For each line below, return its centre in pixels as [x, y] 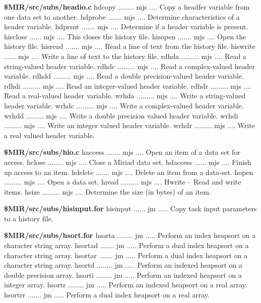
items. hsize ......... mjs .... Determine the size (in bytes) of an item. [108, 191]
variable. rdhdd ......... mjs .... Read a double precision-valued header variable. [124, 76]
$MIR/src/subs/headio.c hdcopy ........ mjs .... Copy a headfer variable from [127, 7]
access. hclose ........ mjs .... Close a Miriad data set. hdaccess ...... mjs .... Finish [128, 162]
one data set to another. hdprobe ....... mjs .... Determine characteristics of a [122, 16]
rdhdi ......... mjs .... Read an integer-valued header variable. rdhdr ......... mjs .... [128, 85]
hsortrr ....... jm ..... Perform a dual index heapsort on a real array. [107, 295]
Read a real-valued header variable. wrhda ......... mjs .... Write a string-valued [125, 96]
